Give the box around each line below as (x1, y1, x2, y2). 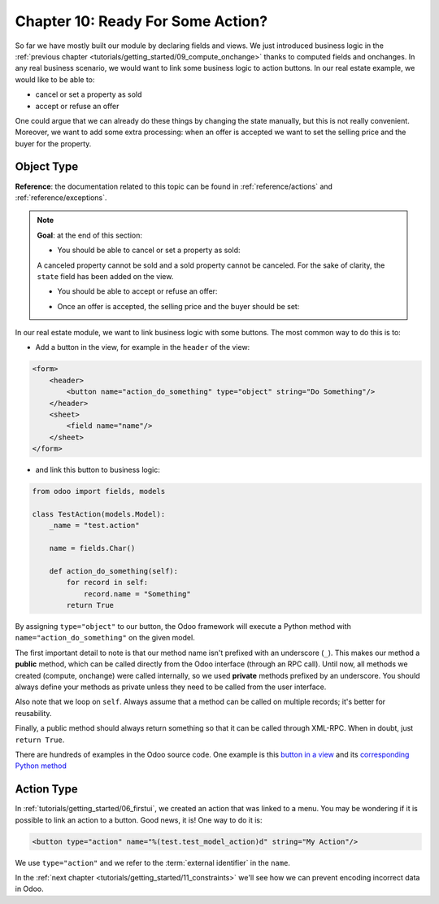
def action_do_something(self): (49, 566, 179, 575)
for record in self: (66, 578, 149, 587)
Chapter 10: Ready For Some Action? (15, 12, 268, 30)
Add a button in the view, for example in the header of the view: (35, 343, 250, 352)
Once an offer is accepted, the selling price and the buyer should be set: (57, 301, 300, 311)
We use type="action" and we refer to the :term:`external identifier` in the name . (15, 858, 290, 867)
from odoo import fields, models (32, 487, 166, 496)
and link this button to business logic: (35, 465, 160, 475)
